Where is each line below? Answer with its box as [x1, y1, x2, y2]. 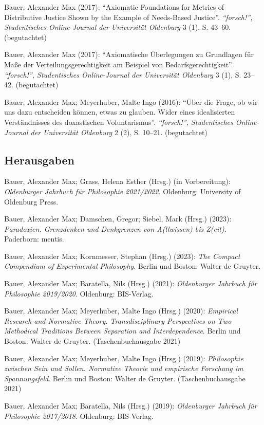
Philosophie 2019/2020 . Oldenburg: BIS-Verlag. [4, 288, 154, 299]
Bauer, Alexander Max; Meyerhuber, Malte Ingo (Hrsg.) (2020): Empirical [4, 305, 238, 316]
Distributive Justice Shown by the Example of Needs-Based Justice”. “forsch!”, [4, 11, 253, 22]
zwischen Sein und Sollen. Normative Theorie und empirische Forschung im [4, 363, 243, 374]
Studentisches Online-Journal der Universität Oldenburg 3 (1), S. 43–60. [4, 22, 231, 32]
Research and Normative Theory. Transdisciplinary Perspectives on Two [4, 315, 232, 326]
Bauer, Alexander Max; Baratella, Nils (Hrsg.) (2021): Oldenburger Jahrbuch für [4, 278, 257, 289]
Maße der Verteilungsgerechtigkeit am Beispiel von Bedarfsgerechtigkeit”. [4, 59, 233, 69]
